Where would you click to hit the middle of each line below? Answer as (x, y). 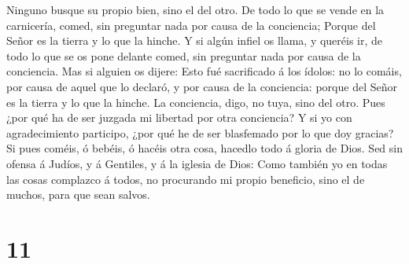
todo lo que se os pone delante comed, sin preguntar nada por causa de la (184, 55)
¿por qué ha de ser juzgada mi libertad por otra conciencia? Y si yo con (179, 117)
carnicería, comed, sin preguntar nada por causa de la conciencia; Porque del (191, 25)
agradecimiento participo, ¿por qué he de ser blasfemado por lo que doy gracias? (200, 132)
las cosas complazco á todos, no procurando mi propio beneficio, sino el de (186, 179)
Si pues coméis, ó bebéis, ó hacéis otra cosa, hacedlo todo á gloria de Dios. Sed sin (204, 148)
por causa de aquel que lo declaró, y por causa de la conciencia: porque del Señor (202, 86)
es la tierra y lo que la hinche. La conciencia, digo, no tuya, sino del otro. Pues (196, 102)
